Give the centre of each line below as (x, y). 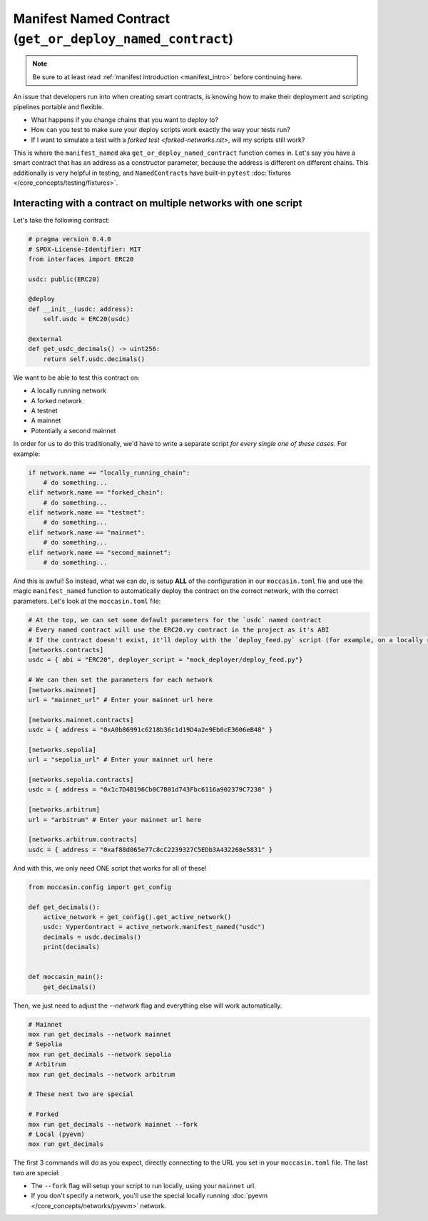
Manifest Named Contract (92, 19)
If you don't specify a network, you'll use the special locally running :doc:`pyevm (149, 1196)
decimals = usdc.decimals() (92, 937)
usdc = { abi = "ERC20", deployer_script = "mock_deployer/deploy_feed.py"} (165, 660)
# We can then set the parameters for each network (121, 680)
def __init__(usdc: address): (81, 309)
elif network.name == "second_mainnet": (100, 552)
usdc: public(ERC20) (64, 279)
